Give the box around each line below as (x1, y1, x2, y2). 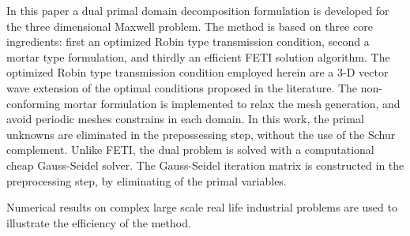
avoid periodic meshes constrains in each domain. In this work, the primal (6, 111, 364, 127)
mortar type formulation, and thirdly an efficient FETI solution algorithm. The (6, 48, 390, 65)
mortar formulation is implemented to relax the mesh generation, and (63, 95, 401, 111)
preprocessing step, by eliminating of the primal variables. (6, 172, 287, 189)
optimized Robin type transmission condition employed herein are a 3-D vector (6, 64, 389, 81)
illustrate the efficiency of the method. (6, 214, 191, 230)
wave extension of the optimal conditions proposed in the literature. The (6, 79, 358, 96)
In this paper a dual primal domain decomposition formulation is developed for (6, 2, 389, 18)
